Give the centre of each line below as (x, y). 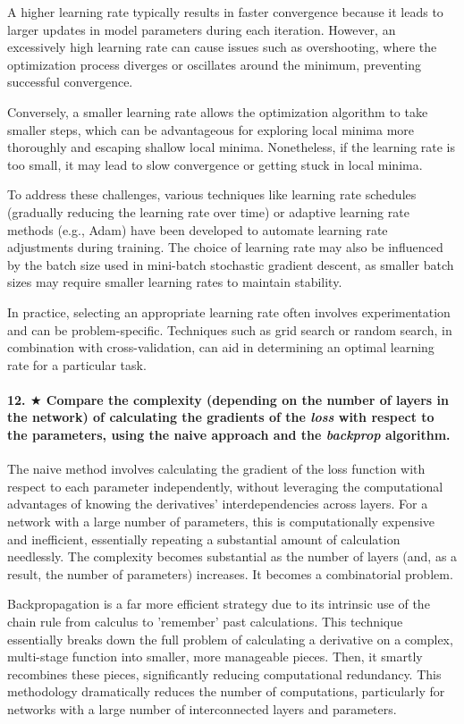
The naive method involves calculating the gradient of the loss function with (216, 469)
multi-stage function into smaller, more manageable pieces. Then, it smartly (215, 657)
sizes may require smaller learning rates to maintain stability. (175, 282)
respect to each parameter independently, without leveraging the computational (225, 486)
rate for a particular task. (77, 364)
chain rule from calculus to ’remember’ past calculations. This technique (205, 622)
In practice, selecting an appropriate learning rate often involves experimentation (229, 311)
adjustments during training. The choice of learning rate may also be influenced (225, 247)
